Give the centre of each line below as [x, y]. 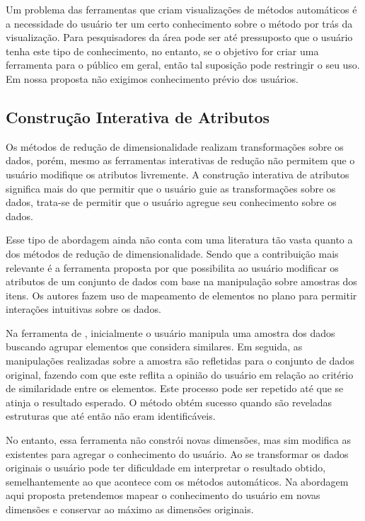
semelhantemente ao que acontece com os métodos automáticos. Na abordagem [177, 481]
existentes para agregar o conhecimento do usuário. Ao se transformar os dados [177, 453]
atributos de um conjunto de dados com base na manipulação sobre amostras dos [181, 281]
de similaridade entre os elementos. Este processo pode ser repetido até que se [175, 388]
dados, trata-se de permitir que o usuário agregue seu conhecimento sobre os [171, 202]
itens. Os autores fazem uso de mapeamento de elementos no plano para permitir [181, 295]
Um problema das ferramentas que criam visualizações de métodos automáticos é [181, 9]
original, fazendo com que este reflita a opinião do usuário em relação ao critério [180, 374]
